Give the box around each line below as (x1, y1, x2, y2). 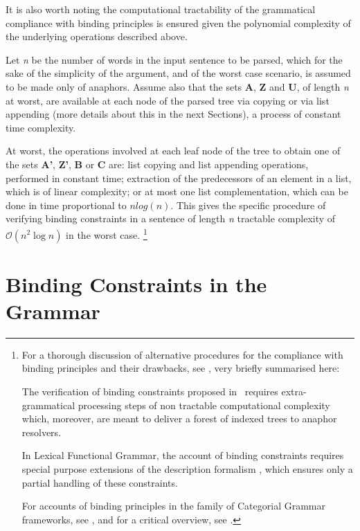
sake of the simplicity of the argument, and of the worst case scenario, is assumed (6, 66, 351, 80)
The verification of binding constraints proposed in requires (21, 384, 278, 399)
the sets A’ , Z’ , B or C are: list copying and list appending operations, (6, 156, 309, 171)
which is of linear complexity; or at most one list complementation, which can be (6, 184, 348, 199)
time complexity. (6, 120, 76, 134)
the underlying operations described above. (6, 29, 188, 44)
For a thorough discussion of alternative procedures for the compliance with (21, 347, 343, 361)
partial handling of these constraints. (21, 475, 178, 489)
